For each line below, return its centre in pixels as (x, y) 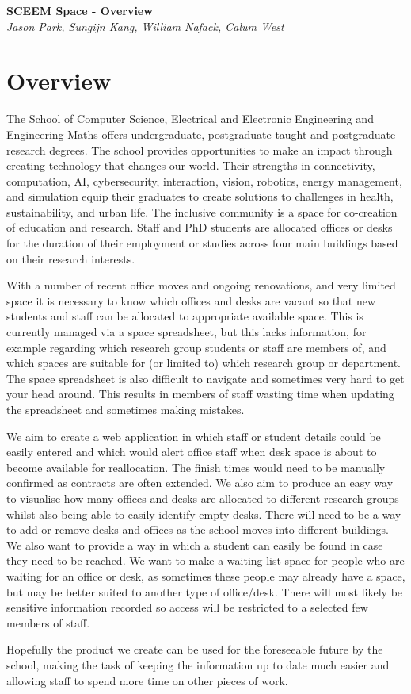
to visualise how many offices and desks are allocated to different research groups (203, 498)
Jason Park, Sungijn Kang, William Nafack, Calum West (145, 26)
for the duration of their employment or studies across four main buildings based (202, 243)
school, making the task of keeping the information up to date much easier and (198, 664)
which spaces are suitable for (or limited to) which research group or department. (204, 363)
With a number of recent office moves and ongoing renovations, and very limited (201, 285)
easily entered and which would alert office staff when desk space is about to (192, 452)
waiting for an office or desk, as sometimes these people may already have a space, (206, 575)
